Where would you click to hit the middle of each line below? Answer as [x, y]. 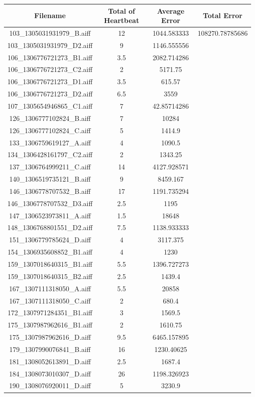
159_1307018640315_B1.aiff [50, 264]
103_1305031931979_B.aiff [50, 33]
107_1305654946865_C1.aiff [50, 106]
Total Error [223, 15]
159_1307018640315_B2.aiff [50, 276]
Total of [122, 11]
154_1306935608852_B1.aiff [50, 252]
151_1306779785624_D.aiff [50, 240]
